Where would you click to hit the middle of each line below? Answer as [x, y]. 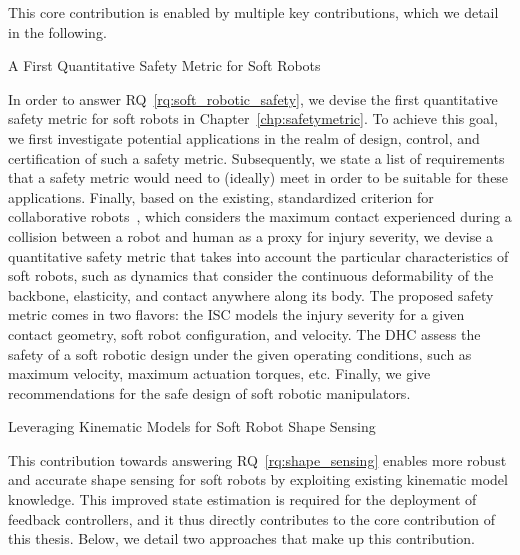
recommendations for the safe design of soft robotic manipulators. [209, 392]
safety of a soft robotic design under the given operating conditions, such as [240, 353]
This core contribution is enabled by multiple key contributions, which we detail [253, 12]
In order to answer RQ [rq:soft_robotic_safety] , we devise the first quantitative [253, 98]
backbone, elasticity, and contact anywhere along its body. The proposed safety [251, 294]
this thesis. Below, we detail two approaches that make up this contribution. [241, 538]
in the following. [57, 31]
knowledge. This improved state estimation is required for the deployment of [242, 499]
